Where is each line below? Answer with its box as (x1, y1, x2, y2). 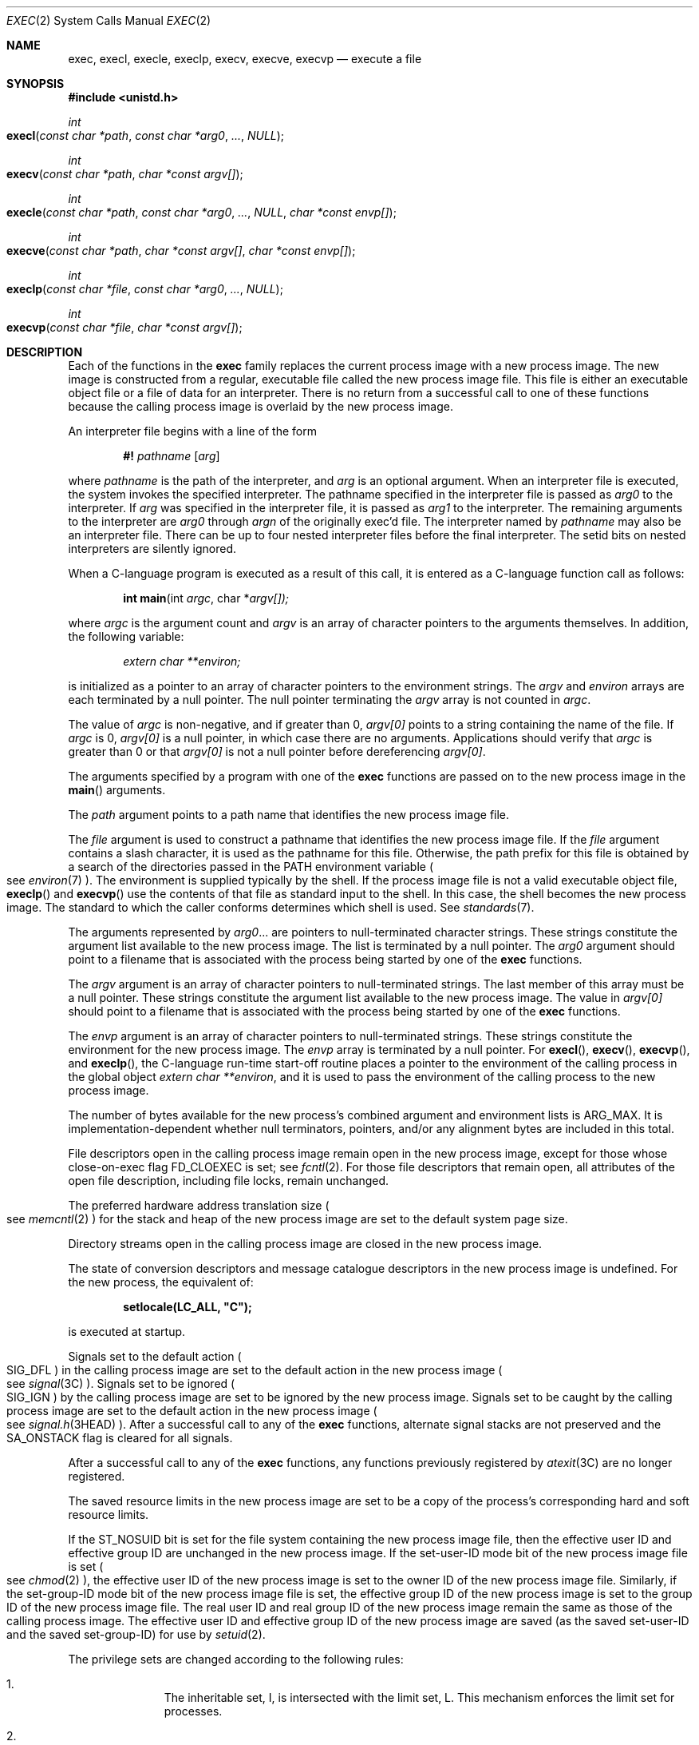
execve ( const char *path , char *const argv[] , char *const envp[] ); (6, 244, 356, 257)
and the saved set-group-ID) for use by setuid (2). (6, 1628, 266, 1641)
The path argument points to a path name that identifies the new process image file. (68, 808, 510, 821)
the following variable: (68, 630, 184, 643)
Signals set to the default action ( (68, 1349, 242, 1363)
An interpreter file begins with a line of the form (68, 424, 317, 438)
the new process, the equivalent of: (68, 1275, 254, 1289)
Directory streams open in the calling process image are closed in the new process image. (68, 1237, 543, 1250)
